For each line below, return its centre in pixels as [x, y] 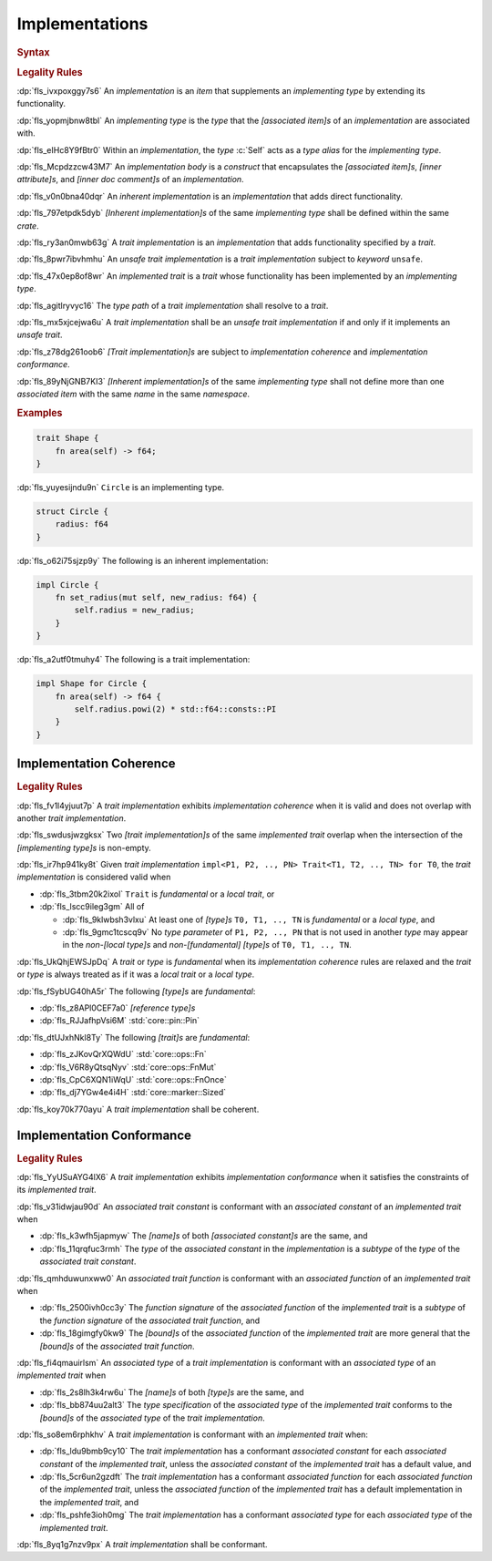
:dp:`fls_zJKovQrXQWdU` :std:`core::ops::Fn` [123, 1054]
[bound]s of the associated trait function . [117, 1346]
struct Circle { [72, 511]
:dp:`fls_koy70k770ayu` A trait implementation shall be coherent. [138, 1109]
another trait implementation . [72, 818]
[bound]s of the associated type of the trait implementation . [152, 1418]
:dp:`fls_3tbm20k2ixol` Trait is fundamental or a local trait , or [157, 894]
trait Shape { [67, 438]
